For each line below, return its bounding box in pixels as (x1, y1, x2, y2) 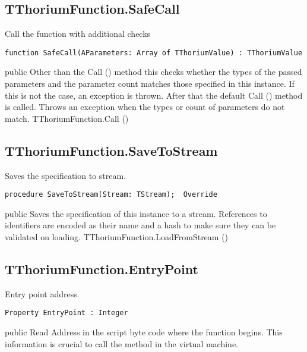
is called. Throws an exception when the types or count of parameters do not (5, 100, 285, 113)
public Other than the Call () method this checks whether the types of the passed (5, 65, 302, 78)
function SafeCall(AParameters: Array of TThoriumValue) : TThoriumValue (5, 48, 303, 57)
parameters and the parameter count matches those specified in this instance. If (5, 77, 295, 90)
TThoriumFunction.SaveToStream (5, 141, 218, 159)
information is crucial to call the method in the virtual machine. (5, 337, 238, 350)
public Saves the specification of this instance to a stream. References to (5, 207, 267, 219)
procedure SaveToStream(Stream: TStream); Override (5, 190, 217, 199)
